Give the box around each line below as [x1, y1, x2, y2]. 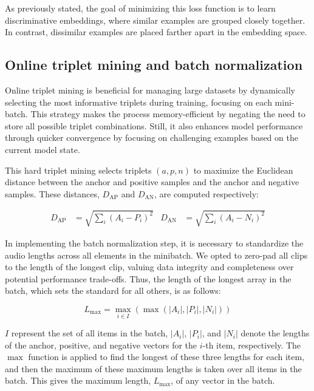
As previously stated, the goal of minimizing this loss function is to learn [5, 2, 276, 14]
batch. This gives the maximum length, [5, 374, 151, 387]
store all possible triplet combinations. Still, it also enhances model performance [5, 119, 303, 132]
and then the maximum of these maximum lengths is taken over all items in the [5, 362, 302, 375]
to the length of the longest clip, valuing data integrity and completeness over [5, 260, 294, 273]
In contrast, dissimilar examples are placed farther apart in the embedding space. [5, 25, 307, 38]
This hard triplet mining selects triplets [5, 163, 152, 176]
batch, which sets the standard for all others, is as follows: [5, 284, 221, 297]
